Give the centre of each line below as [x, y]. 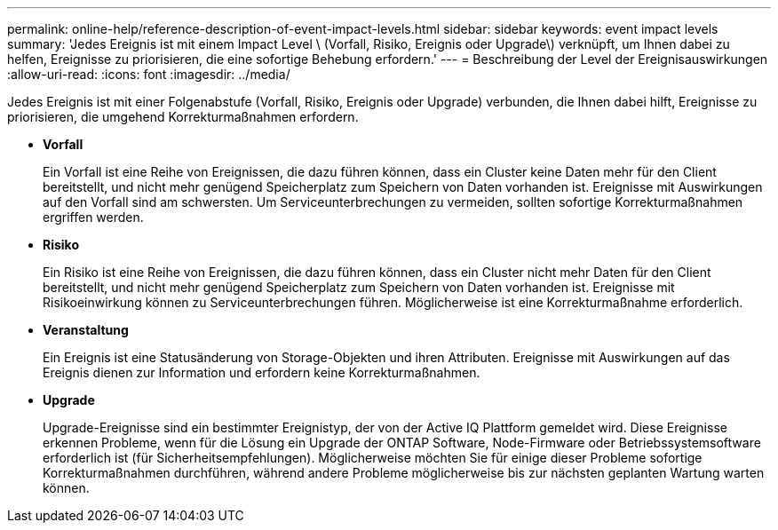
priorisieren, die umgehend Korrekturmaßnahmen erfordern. [183, 117]
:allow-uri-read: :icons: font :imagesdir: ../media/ [149, 74]
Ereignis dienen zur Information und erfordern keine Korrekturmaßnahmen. [262, 372]
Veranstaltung [86, 330]
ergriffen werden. [93, 217]
